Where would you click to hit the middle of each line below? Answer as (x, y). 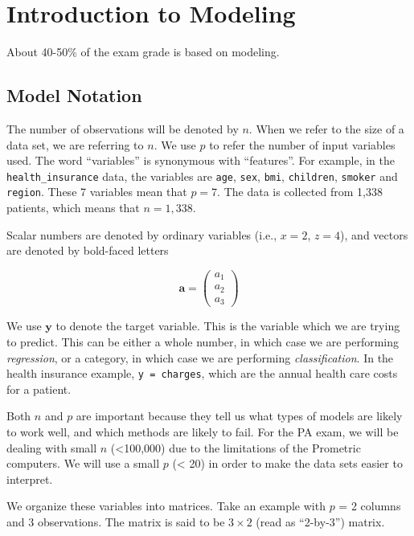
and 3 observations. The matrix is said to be (116, 521)
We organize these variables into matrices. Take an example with (166, 506)
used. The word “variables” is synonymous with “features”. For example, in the (201, 160)
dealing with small (52, 447)
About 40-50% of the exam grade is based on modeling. (143, 52)
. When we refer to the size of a (326, 128)
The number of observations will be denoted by (123, 128)
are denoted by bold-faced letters (88, 250)
